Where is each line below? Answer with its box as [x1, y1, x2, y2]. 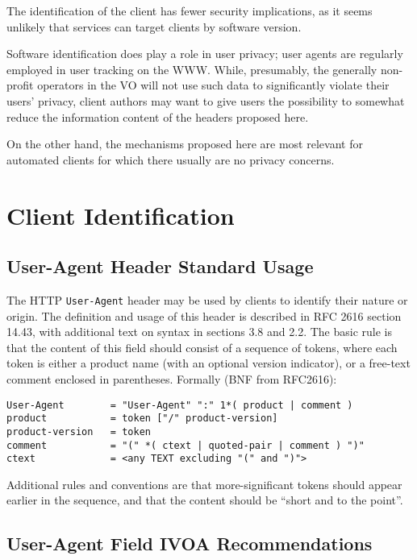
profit [6, 77, 34, 93]
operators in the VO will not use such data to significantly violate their [37, 77, 390, 93]
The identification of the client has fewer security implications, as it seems [6, 2, 373, 19]
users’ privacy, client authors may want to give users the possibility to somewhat [6, 92, 405, 109]
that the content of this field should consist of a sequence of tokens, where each [6, 338, 398, 355]
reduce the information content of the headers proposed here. [6, 108, 309, 125]
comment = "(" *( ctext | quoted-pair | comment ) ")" [6, 439, 365, 451]
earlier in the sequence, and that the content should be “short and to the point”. [6, 492, 403, 508]
